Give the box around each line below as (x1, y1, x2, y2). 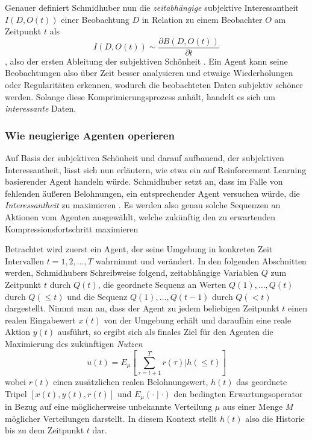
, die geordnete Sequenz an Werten (98, 278, 226, 290)
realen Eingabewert (5, 313, 76, 326)
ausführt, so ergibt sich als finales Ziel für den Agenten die (57, 325, 273, 338)
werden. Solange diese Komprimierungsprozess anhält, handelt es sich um (5, 90, 275, 103)
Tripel (5, 387, 27, 400)
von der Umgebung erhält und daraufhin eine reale (104, 313, 292, 326)
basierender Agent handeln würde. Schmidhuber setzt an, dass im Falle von (5, 175, 283, 188)
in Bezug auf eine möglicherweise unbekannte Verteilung (5, 400, 213, 413)
